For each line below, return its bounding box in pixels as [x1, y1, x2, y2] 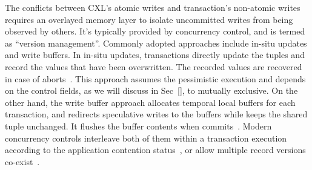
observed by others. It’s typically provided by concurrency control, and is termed [5, 25, 305, 38]
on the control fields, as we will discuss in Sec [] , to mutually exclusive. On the [5, 84, 298, 97]
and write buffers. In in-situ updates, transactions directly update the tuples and [5, 48, 305, 61]
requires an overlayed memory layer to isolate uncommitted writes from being [5, 13, 293, 25]
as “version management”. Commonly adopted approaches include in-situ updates [5, 36, 307, 49]
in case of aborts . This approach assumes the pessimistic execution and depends [5, 72, 306, 85]
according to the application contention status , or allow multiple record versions [5, 143, 306, 156]
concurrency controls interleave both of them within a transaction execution [5, 131, 287, 144]
